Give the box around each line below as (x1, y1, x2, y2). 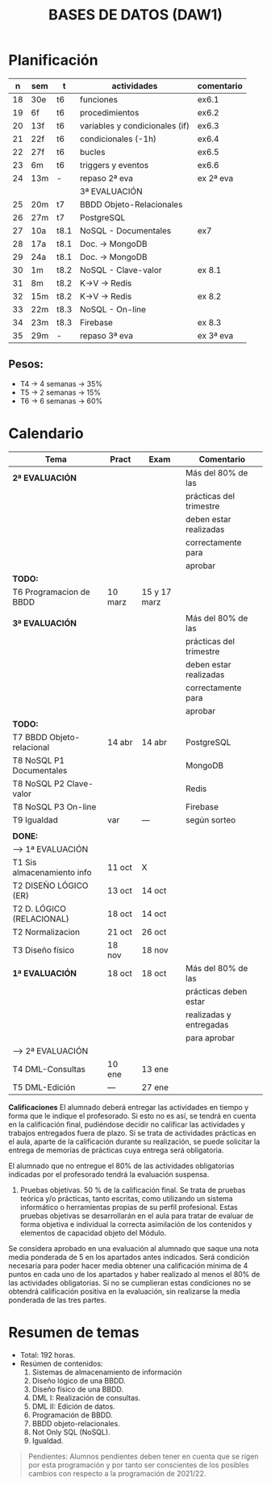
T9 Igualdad (12, 814, 59, 825)
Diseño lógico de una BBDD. (31, 1375, 127, 1385)
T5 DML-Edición (12, 1082, 76, 1093)
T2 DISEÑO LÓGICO (12, 880, 89, 891)
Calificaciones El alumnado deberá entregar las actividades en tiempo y (8, 1102, 249, 1111)
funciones (79, 94, 119, 105)
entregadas (185, 1019, 229, 1030)
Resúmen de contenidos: (19, 1358, 103, 1368)
